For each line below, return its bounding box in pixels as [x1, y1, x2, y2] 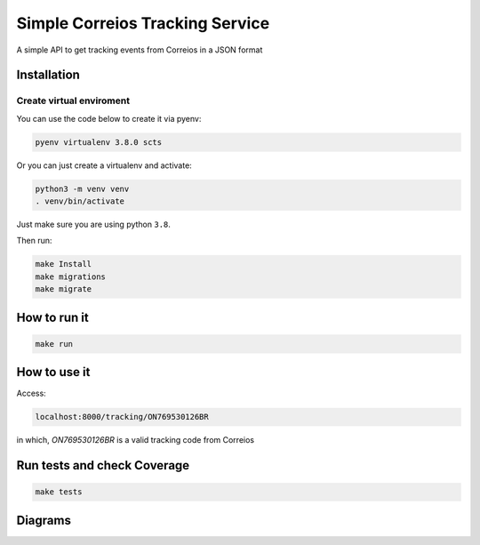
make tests [35, 487, 83, 497]
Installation [16, 68, 80, 83]
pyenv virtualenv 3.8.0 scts [35, 137, 163, 147]
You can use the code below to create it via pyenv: [16, 113, 202, 124]
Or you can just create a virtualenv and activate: [16, 160, 193, 171]
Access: [16, 388, 46, 399]
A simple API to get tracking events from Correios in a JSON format [16, 44, 263, 55]
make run [35, 339, 74, 349]
